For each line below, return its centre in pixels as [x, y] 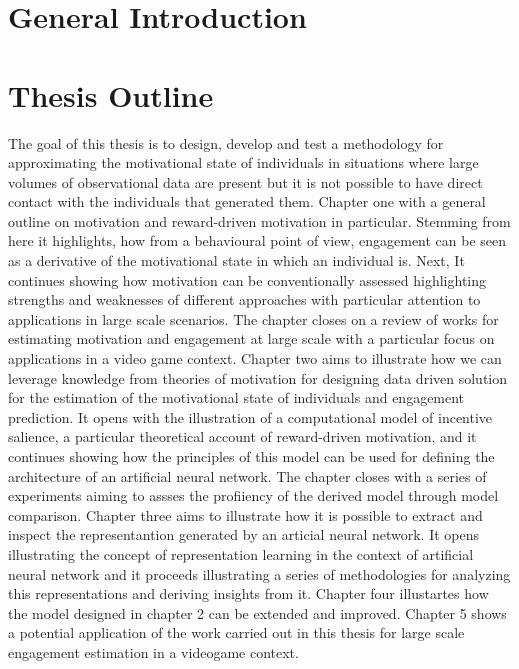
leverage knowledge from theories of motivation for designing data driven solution [257, 377]
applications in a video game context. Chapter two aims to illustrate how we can [255, 358]
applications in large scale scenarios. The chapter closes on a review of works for [253, 318]
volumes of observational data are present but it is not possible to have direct [245, 181]
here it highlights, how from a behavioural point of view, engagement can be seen [257, 240]
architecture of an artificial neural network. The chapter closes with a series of [247, 475]
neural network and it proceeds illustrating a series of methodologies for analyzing [259, 573]
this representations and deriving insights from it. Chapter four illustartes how [248, 593]
